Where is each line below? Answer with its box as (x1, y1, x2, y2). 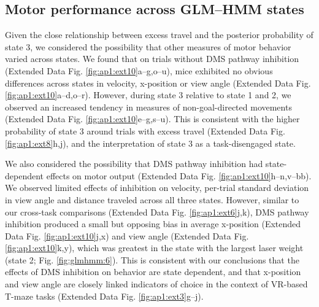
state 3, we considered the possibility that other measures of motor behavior (5, 40, 291, 53)
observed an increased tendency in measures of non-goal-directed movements (5, 100, 292, 113)
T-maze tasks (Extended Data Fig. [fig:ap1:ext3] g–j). (5, 289, 204, 302)
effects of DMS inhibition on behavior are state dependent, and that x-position (5, 265, 301, 278)
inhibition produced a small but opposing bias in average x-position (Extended (5, 217, 301, 230)
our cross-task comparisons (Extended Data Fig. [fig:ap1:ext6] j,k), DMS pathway (5, 205, 309, 218)
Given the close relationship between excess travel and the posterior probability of (5, 28, 313, 41)
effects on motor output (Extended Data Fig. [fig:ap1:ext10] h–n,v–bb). (46, 169, 312, 182)
